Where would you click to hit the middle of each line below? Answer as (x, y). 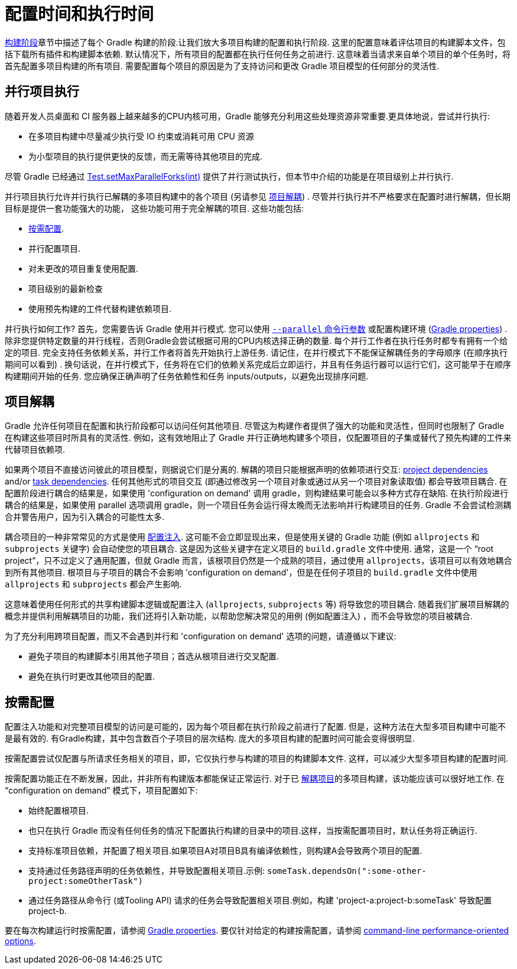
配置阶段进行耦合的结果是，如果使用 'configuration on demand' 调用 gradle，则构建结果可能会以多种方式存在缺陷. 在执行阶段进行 (257, 493)
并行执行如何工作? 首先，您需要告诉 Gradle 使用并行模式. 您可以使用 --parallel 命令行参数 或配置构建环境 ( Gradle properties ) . (256, 329)
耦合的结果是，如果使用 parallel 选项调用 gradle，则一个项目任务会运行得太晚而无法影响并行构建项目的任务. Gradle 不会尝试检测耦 (258, 505)
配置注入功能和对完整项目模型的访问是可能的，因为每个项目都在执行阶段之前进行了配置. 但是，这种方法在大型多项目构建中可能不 (255, 727)
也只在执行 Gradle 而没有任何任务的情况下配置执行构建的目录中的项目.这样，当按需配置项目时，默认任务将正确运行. (253, 831)
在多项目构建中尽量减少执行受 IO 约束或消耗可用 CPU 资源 (141, 136)
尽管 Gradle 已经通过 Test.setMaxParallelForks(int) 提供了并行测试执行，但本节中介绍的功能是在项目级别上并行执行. (229, 176)
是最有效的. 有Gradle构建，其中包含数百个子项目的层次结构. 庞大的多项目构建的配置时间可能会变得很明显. (210, 739)
